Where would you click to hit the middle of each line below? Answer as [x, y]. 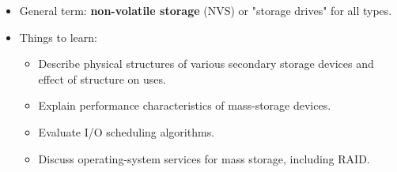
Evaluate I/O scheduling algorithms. [127, 131]
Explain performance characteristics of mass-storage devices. [185, 105]
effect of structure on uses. [102, 79]
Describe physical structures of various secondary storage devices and [206, 64]
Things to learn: [58, 37]
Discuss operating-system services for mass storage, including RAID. [204, 158]
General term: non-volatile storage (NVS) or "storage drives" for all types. [206, 10]
